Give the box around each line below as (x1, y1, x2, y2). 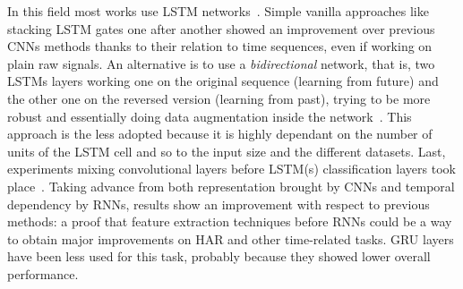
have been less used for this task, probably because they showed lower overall (7, 247, 431, 266)
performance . (7, 264, 79, 283)
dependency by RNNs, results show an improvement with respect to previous (7, 194, 430, 213)
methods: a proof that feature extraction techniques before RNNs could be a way (7, 212, 452, 231)
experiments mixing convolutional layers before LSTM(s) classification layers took (7, 159, 456, 178)
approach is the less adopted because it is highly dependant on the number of (7, 124, 433, 143)
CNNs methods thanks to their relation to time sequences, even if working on (7, 37, 433, 55)
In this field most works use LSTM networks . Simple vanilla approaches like (7, 2, 429, 20)
